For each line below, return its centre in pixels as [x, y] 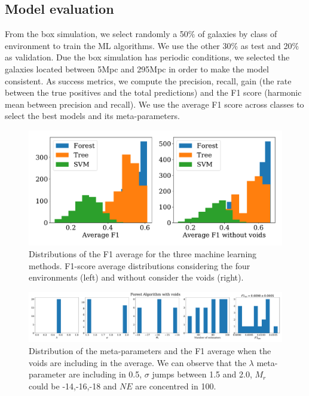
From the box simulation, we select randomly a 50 [97, 34]
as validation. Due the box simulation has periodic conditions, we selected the [147, 57]
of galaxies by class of [238, 34]
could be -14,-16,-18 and [73, 386]
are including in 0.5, [105, 374]
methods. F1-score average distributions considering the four [140, 265]
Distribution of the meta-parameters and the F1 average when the [150, 350]
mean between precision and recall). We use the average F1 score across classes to [154, 104]
